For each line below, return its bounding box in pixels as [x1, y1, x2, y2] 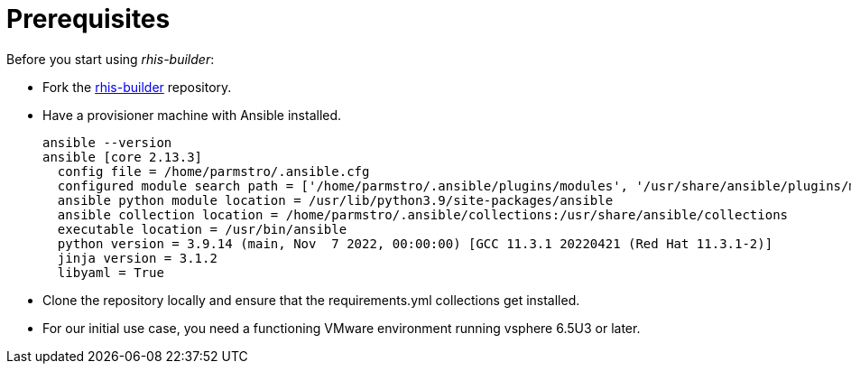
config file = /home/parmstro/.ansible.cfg [57, 163, 370, 179]
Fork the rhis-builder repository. [42, 79, 232, 95]
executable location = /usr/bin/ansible [57, 221, 347, 237]
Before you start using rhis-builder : [6, 51, 215, 67]
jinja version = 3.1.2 [57, 250, 217, 265]
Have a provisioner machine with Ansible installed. [42, 107, 342, 123]
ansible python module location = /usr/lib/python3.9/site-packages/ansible [57, 192, 614, 208]
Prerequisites [6, 4, 171, 34]
